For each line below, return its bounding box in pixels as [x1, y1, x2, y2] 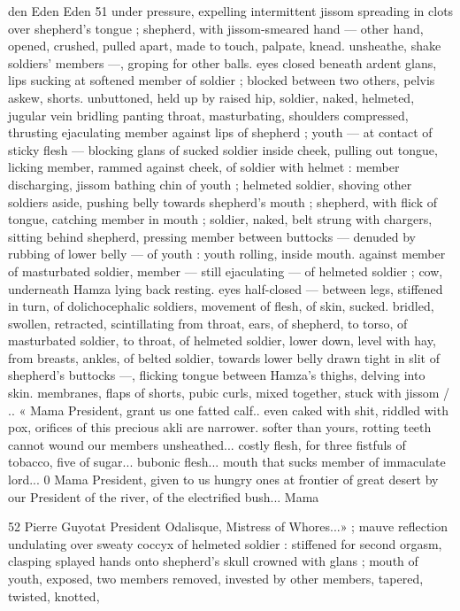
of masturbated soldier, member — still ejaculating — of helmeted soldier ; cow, [8, 261, 443, 280]
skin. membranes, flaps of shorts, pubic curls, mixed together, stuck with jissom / [8, 383, 449, 402]
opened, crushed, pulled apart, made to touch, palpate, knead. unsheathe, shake [8, 36, 441, 55]
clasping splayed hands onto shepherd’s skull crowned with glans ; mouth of [8, 552, 418, 570]
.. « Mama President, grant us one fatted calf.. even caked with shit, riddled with [8, 400, 448, 419]
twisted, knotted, [8, 586, 100, 605]
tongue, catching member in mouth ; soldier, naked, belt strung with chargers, [8, 210, 433, 228]
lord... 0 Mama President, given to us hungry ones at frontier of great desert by [8, 470, 439, 489]
